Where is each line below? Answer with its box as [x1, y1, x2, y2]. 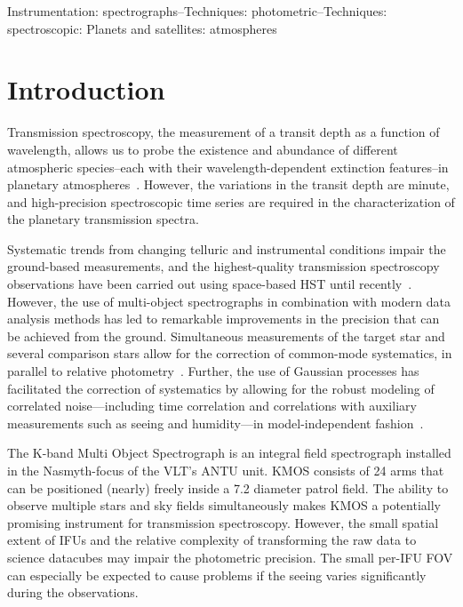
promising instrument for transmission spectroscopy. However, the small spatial [7, 513, 439, 531]
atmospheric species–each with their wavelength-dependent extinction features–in [7, 157, 449, 176]
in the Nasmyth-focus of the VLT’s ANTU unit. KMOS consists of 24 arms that [7, 461, 444, 479]
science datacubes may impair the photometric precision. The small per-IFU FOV [7, 547, 453, 566]
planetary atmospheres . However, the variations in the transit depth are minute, [7, 175, 450, 194]
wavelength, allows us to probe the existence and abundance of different [7, 140, 398, 158]
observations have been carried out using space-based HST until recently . [7, 275, 412, 293]
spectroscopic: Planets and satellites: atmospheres [7, 19, 277, 37]
